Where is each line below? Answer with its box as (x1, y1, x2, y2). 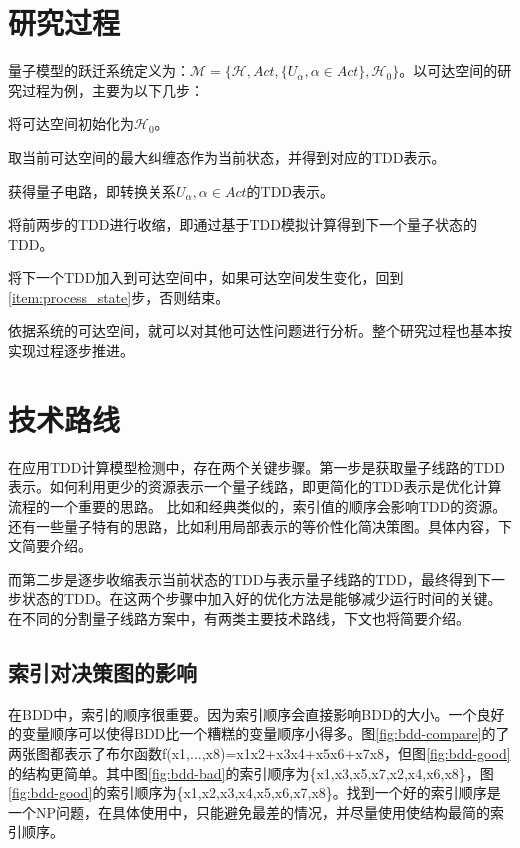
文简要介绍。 (8, 535, 92, 556)
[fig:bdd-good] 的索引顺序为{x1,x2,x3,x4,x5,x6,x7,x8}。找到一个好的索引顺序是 (8, 782, 501, 803)
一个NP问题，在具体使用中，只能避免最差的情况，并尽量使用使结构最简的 (8, 801, 491, 822)
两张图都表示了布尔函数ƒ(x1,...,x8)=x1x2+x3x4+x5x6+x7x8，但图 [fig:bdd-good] (8, 742, 511, 763)
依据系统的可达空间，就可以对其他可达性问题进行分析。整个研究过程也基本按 (8, 320, 512, 341)
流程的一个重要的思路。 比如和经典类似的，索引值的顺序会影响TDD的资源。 (8, 495, 507, 516)
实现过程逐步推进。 (8, 340, 134, 361)
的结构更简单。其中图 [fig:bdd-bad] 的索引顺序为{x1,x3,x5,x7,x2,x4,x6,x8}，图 (8, 762, 494, 783)
